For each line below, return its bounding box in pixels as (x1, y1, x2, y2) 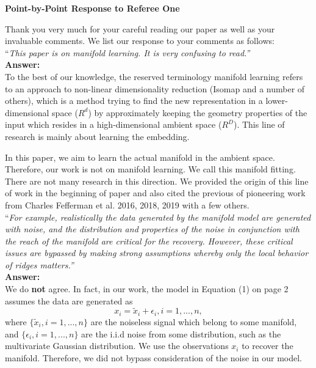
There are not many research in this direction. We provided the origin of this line (5, 174, 309, 187)
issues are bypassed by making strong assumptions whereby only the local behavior (5, 246, 309, 259)
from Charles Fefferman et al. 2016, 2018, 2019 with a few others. (5, 198, 250, 211)
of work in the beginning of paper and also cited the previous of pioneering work (5, 186, 306, 199)
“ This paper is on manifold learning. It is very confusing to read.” (5, 46, 250, 59)
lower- (265, 94, 288, 107)
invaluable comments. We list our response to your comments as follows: (5, 34, 275, 47)
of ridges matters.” (5, 258, 74, 271)
